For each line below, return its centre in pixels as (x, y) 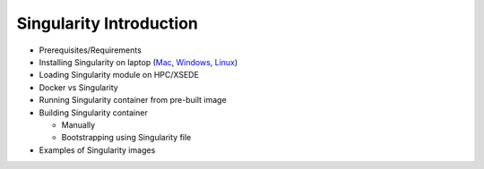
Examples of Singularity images (97, 150)
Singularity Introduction (108, 23)
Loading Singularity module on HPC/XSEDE (119, 75)
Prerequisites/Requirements (91, 50)
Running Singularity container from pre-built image (133, 100)
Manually (78, 124)
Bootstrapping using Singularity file (126, 138)
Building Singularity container (93, 113)
